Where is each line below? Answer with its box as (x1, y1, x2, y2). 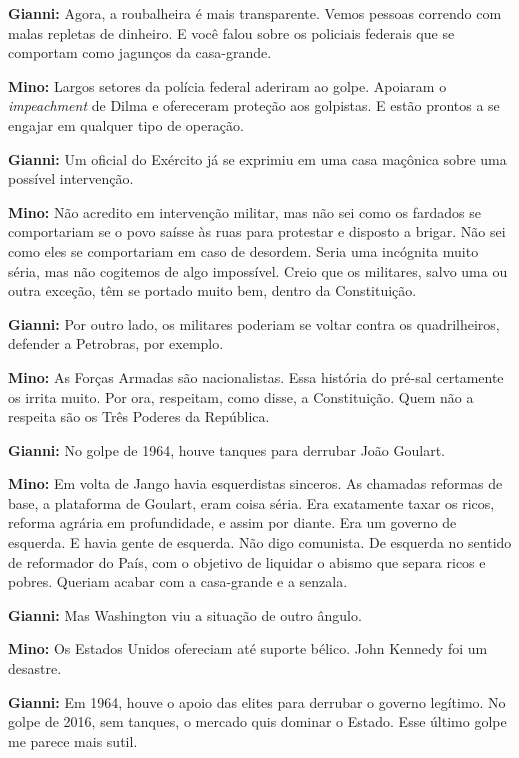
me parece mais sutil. (8, 730, 138, 751)
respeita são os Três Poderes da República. (8, 406, 270, 427)
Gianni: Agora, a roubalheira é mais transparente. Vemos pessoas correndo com (8, 3, 502, 23)
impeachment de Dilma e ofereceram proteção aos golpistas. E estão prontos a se (8, 95, 500, 116)
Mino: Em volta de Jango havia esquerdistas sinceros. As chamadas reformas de (8, 473, 503, 494)
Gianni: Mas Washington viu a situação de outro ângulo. (8, 604, 362, 625)
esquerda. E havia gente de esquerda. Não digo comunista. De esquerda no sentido (8, 532, 512, 553)
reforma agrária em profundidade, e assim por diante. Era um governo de (8, 512, 457, 533)
